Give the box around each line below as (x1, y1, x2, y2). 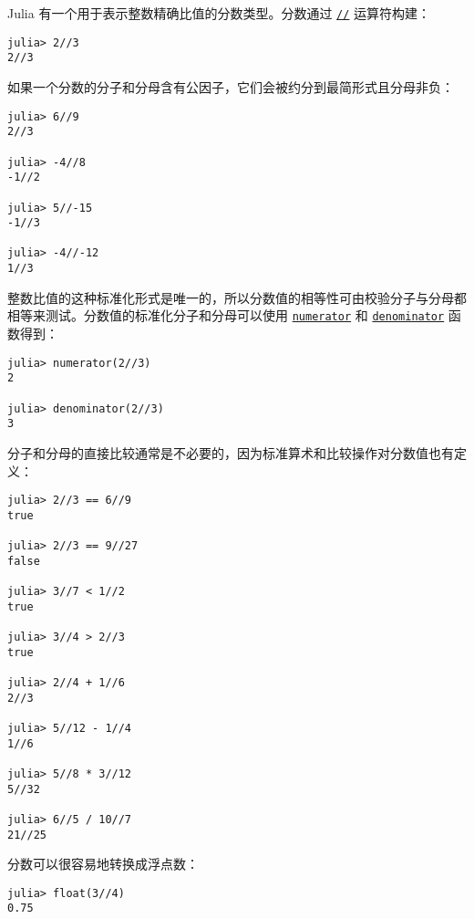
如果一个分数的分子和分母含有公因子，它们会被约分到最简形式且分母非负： (7, 77, 454, 96)
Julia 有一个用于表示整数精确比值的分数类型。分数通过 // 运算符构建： (7, 4, 431, 22)
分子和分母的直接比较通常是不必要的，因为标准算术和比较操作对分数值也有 (7, 443, 454, 462)
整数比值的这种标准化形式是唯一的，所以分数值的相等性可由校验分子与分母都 (7, 287, 467, 307)
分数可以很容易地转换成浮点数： (7, 854, 199, 873)
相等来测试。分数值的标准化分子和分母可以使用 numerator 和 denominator (7, 306, 445, 325)
